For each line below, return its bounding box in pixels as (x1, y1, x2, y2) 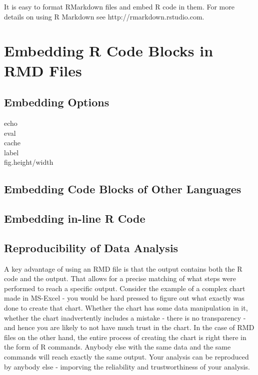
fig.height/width (4, 157, 53, 167)
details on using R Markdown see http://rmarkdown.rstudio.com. (4, 11, 204, 21)
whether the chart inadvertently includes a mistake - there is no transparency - (4, 312, 246, 323)
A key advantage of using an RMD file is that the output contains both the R (4, 263, 242, 274)
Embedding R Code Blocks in (4, 40, 213, 61)
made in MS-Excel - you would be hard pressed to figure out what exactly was (4, 293, 244, 303)
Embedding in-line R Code (4, 211, 145, 226)
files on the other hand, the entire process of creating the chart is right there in (4, 332, 246, 342)
